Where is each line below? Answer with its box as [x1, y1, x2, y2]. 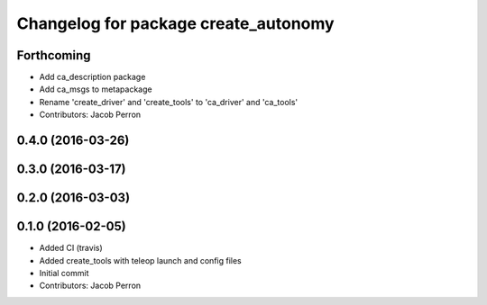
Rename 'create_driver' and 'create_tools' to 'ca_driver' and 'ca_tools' [39, 96, 299, 107]
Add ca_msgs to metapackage [39, 84, 152, 94]
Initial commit [39, 267, 89, 278]
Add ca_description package [39, 72, 146, 83]
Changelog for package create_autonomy [16, 13, 335, 33]
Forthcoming [16, 48, 91, 63]
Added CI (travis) [39, 243, 103, 254]
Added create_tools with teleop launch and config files [39, 255, 243, 265]
